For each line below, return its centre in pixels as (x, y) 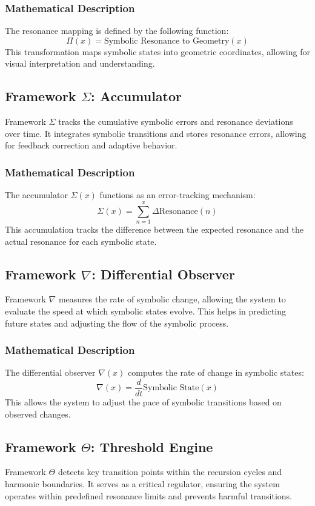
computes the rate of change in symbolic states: (216, 372)
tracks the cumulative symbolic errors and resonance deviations (176, 122)
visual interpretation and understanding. (80, 63)
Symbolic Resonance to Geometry (167, 41)
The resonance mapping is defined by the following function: (117, 31)
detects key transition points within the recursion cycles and (170, 472)
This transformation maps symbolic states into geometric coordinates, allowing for (157, 51)
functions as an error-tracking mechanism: (177, 195)
